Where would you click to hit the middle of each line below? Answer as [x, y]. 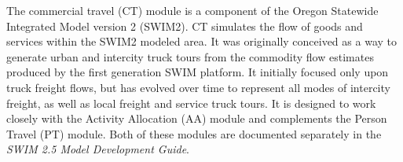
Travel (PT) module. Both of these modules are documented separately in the [194, 133]
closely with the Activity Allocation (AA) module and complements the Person [197, 118]
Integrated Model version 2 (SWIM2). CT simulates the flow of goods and [185, 26]
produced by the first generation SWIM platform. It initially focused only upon [198, 72]
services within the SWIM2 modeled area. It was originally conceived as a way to [201, 41]
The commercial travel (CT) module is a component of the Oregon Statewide [192, 10]
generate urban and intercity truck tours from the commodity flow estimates [190, 56]
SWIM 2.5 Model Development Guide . [98, 149]
